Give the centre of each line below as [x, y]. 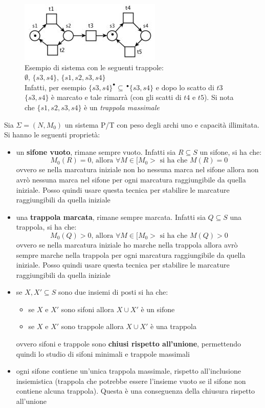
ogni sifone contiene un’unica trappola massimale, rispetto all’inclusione [128, 371]
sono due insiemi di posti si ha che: [113, 292]
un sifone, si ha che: [231, 151]
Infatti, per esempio [56, 87]
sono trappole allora [92, 326]
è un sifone [158, 309]
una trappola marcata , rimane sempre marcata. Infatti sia [111, 217]
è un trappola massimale [122, 107]
